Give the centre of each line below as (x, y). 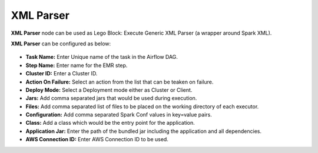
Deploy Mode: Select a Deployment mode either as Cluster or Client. (109, 90)
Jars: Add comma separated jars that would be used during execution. (111, 98)
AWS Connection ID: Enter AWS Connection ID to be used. (97, 139)
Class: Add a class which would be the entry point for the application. (110, 123)
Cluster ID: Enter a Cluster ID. (62, 74)
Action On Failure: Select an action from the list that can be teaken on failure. (120, 82)
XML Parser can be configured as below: (61, 44)
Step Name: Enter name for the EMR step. (77, 65)
